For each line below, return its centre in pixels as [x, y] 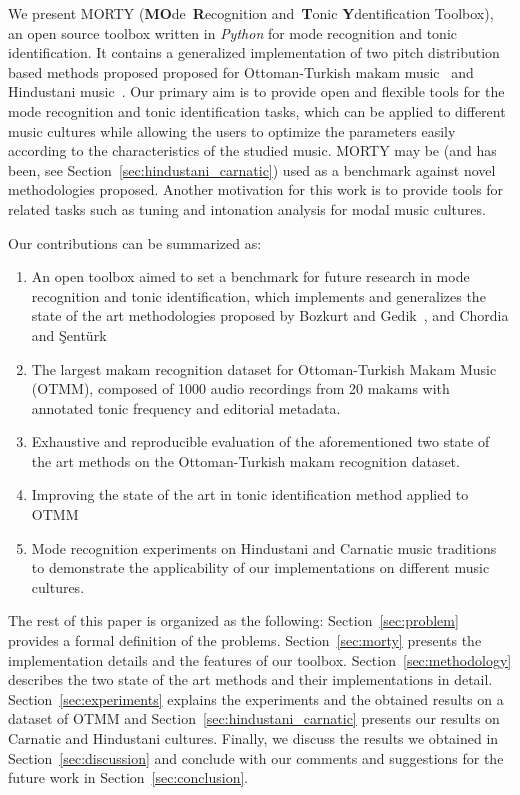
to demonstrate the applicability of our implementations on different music [260, 567]
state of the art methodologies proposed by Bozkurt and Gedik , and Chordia [270, 315]
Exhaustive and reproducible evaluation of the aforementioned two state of [260, 441]
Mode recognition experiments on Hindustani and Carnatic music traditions [264, 547]
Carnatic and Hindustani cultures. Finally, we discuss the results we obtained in [253, 738]
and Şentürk [69, 334]
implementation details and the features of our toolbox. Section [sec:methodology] [260, 659]
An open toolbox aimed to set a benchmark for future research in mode [250, 276]
